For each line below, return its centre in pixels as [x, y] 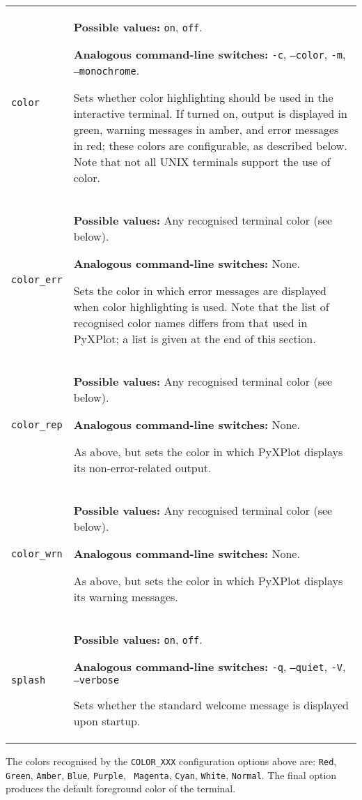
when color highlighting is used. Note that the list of [201, 307]
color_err [37, 279]
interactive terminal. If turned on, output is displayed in [210, 113]
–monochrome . [107, 70]
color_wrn [37, 553]
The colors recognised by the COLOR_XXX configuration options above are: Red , [171, 761]
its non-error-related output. [142, 468]
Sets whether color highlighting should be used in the [203, 97]
